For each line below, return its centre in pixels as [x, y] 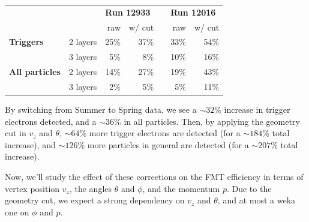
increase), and [30, 144]
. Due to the [249, 188]
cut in [16, 133]
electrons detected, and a [51, 121]
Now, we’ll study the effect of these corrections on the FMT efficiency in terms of [154, 177]
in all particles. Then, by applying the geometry [212, 121]
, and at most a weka [256, 200]
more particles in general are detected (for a [168, 144]
